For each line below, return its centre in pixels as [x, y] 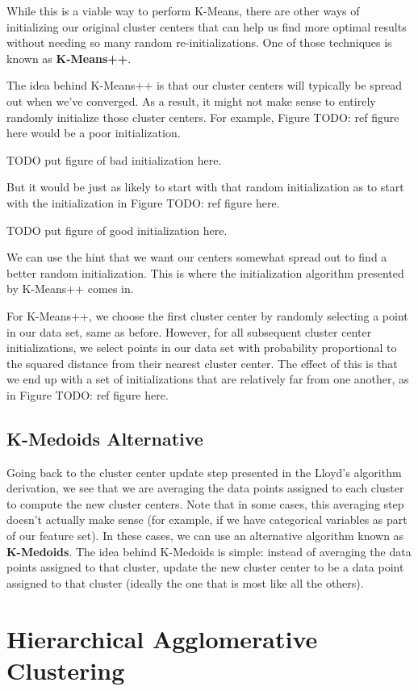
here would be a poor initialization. [94, 133]
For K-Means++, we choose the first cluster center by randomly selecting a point [207, 315]
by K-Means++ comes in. [70, 289]
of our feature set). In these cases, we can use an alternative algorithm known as [205, 536]
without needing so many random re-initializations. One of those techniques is [199, 42]
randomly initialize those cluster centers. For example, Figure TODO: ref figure [203, 117]
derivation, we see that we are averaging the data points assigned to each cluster [205, 488]
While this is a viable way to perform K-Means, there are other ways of [183, 10]
